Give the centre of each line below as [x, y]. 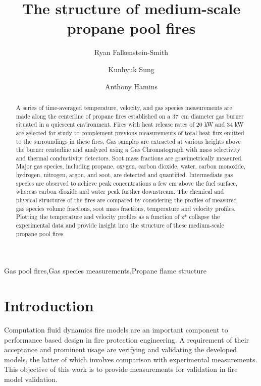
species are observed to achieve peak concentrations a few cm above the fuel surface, [127, 183]
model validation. [31, 379]
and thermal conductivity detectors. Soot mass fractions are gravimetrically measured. [129, 158]
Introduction [49, 306]
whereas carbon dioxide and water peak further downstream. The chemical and [120, 191]
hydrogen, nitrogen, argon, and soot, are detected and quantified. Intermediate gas [124, 175]
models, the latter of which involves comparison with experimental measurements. [131, 359]
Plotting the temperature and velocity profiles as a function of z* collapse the [118, 217]
